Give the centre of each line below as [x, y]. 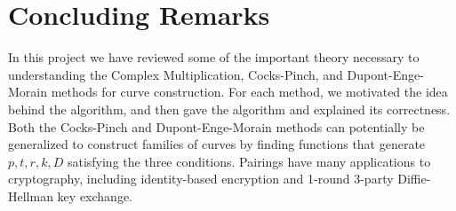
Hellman [31, 195]
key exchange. [95, 195]
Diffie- [414, 179]
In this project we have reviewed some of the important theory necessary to [214, 57]
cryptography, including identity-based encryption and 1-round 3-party [201, 179]
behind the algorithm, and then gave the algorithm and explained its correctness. [229, 109]
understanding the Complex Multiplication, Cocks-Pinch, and [176, 74]
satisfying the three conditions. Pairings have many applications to [249, 161]
